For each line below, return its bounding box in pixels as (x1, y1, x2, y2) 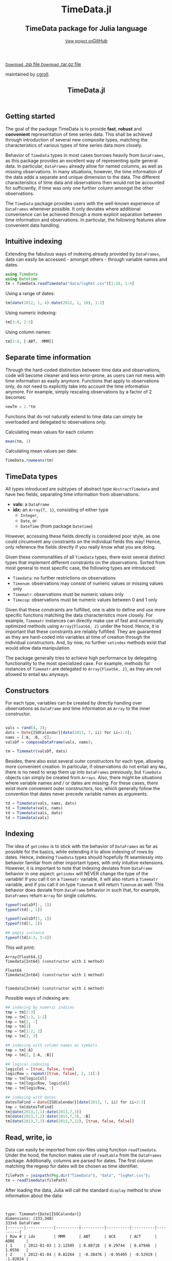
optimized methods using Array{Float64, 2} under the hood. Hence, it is (5, 623, 159, 629)
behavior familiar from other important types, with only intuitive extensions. (5, 859, 164, 866)
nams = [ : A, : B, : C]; (5, 734, 52, 740)
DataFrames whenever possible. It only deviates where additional (5, 206, 141, 212)
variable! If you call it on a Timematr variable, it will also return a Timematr (5, 876, 158, 882)
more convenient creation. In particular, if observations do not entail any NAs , (5, 764, 167, 770)
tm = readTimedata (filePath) (5, 1178, 68, 1183)
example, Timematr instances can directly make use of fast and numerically (5, 618, 164, 624)
